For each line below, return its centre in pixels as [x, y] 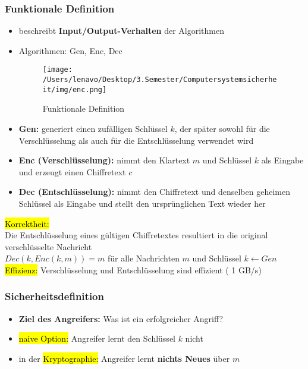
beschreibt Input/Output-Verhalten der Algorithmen [122, 31]
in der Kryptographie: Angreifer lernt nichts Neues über [124, 358]
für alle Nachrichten [143, 258]
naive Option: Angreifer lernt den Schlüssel [97, 338]
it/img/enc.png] [75, 89]
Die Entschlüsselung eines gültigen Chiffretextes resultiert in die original [136, 235]
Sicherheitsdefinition [54, 296]
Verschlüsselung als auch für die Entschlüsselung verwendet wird [136, 140]
